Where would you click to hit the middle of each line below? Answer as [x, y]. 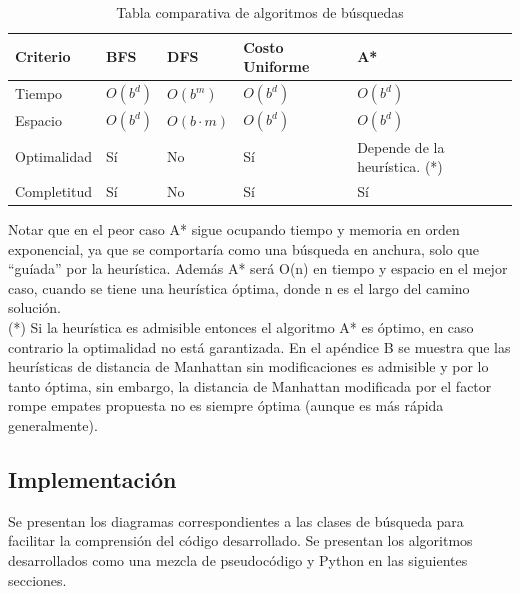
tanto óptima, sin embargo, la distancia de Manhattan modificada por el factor [250, 385]
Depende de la [401, 146]
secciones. [37, 579]
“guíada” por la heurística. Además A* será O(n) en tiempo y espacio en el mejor [258, 268]
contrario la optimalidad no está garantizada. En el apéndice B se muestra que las [259, 346]
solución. [34, 307]
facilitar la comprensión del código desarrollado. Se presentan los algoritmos [240, 540]
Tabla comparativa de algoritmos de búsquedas [260, 12]
